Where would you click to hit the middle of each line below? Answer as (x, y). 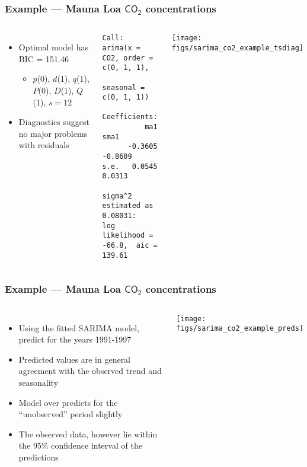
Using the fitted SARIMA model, (79, 327)
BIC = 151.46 (44, 58)
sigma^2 (117, 196)
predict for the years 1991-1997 (75, 339)
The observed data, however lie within (88, 434)
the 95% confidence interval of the (80, 445)
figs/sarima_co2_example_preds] (240, 329)
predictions (39, 457)
